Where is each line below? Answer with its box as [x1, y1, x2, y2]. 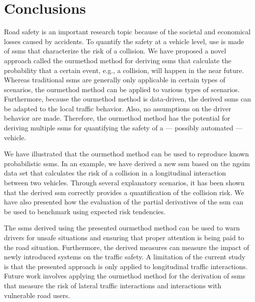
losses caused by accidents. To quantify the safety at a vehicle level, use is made [4, 36, 244, 46]
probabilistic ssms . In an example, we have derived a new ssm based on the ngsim [4, 158, 250, 168]
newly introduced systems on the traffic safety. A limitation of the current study [4, 252, 246, 262]
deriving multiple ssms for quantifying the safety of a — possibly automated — [4, 123, 243, 133]
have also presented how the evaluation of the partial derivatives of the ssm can [4, 197, 243, 207]
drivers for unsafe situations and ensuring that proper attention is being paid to [4, 232, 244, 242]
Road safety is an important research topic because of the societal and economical [4, 26, 251, 37]
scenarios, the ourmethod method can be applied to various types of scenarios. [4, 84, 240, 94]
